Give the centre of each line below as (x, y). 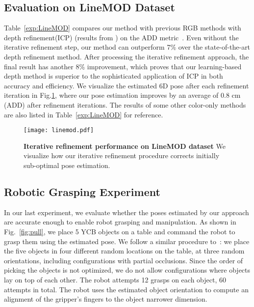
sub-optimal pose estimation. (67, 165)
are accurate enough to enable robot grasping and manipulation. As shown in (120, 222)
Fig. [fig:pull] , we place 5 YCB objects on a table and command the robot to (120, 231)
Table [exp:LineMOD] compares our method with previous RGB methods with (123, 28)
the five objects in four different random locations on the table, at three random (124, 251)
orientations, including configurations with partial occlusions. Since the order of (124, 260)
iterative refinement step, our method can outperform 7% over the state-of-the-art (127, 47)
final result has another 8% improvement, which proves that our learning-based (123, 66)
